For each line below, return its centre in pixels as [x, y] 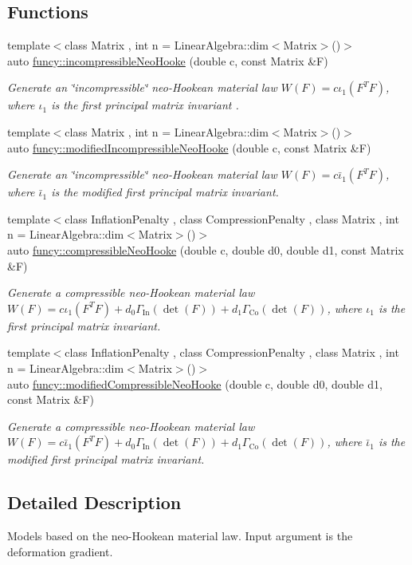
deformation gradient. [60, 551]
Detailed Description [94, 502]
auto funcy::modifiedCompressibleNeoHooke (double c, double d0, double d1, [195, 383]
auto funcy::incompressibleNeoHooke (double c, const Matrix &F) [168, 60]
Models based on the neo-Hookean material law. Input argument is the [180, 536]
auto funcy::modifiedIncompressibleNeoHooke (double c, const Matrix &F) [189, 147]
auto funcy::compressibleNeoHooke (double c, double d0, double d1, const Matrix [206, 249]
